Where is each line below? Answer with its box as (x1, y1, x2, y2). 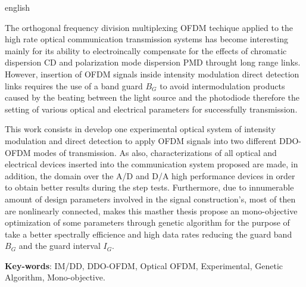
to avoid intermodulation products (160, 79, 285, 92)
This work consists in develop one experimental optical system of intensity (5, 123, 276, 135)
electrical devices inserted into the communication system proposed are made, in (5, 158, 298, 170)
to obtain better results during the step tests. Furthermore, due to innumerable (5, 181, 294, 194)
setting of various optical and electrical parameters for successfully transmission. (5, 102, 298, 115)
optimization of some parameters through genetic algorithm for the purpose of (5, 216, 290, 229)
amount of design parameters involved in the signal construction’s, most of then (5, 192, 296, 205)
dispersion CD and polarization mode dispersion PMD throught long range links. (5, 56, 301, 68)
